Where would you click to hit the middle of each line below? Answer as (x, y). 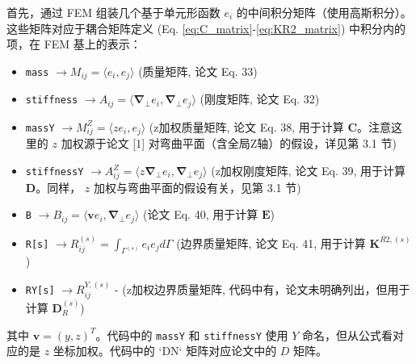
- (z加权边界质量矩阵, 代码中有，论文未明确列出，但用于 (262, 289)
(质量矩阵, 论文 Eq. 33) (198, 71)
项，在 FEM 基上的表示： (74, 44)
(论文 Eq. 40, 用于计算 (201, 214)
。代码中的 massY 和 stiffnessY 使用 (192, 335)
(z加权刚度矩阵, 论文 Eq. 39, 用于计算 (309, 171)
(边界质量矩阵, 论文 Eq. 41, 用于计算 (271, 243)
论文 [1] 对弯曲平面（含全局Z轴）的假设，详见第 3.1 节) (251, 143)
